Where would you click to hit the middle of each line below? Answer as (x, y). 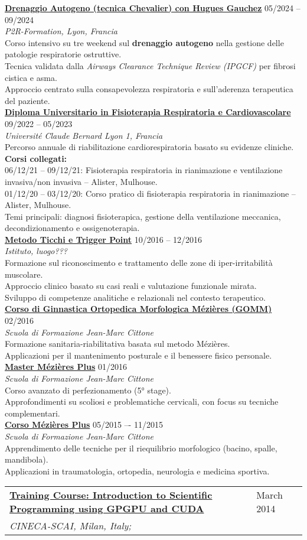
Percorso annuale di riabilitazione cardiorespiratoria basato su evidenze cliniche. (149, 147)
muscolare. (24, 274)
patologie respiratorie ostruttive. (63, 54)
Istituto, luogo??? (36, 251)
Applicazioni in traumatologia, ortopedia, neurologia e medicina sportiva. (137, 471)
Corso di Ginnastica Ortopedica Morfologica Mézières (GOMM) (138, 309)
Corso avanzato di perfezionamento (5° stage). (88, 390)
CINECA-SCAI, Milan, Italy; (71, 526)
